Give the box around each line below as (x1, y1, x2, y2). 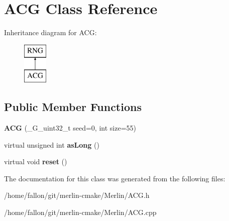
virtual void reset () (4, 156, 67, 167)
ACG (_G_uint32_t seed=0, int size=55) (4, 123, 136, 133)
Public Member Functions (4, 99, 142, 115)
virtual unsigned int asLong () (4, 139, 99, 150)
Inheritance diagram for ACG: (4, 27, 97, 38)
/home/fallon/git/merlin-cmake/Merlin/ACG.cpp (4, 207, 157, 217)
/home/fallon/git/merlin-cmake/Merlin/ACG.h (4, 190, 150, 200)
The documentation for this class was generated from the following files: (4, 173, 225, 183)
